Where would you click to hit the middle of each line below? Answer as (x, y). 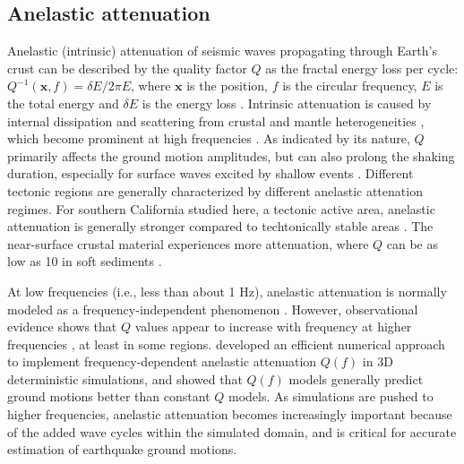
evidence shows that (62, 327)
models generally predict (356, 378)
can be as (412, 243)
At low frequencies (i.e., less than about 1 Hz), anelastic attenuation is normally (227, 291)
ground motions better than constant (109, 396)
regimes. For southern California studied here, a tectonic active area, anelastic (221, 208)
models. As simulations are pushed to (331, 396)
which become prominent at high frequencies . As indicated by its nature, (209, 138)
